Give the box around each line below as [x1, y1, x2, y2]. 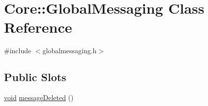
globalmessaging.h [42, 45, 97, 56]
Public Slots [4, 69, 66, 85]
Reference [4, 17, 72, 37]
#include [4, 45, 31, 56]
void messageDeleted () [4, 92, 74, 103]
